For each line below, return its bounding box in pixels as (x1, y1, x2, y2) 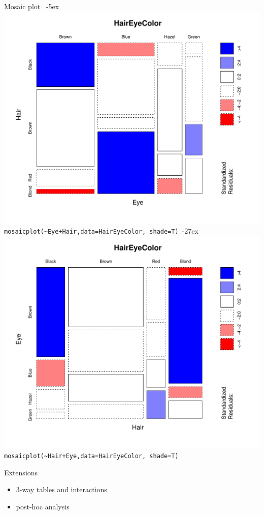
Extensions (4, 467, 38, 477)
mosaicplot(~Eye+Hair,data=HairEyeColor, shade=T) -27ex (4, 226, 199, 236)
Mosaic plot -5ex (4, 1, 59, 11)
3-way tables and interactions (16, 484, 107, 495)
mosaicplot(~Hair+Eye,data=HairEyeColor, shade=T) (4, 453, 179, 460)
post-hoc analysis (16, 501, 70, 511)
